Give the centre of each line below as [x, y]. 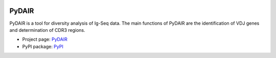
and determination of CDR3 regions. [47, 30]
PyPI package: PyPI [43, 46]
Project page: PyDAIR [45, 39]
